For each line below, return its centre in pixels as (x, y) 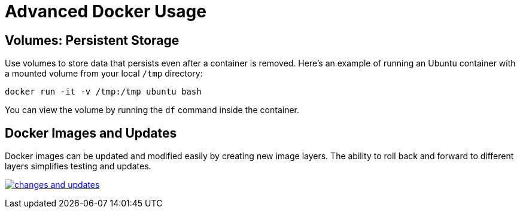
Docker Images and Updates (91, 133)
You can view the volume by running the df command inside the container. (152, 110)
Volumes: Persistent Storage (92, 40)
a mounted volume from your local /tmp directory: (104, 74)
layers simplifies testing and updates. (78, 166)
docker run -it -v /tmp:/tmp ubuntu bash (103, 92)
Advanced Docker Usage (106, 11)
